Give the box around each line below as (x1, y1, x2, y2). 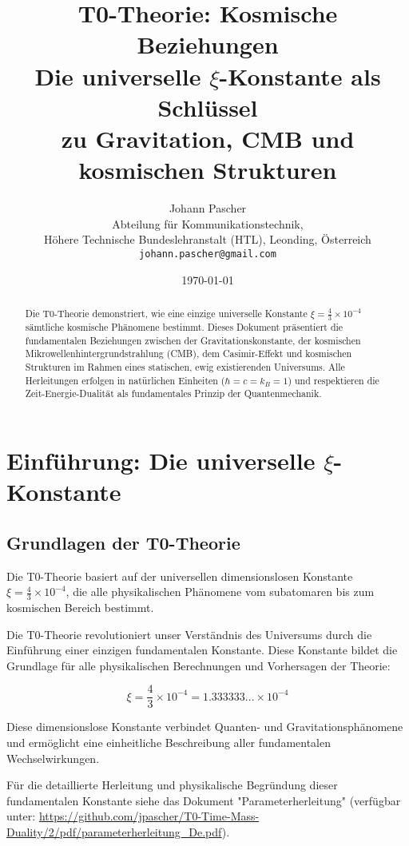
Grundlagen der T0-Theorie (6, 530, 240, 554)
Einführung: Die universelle (6, 443, 316, 476)
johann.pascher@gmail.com (139, 248, 276, 260)
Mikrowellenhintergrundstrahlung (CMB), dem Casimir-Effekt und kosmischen (25, 347, 352, 360)
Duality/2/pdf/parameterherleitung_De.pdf (6, 823, 222, 840)
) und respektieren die (288, 373, 379, 387)
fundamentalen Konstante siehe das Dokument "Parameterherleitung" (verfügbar (6, 792, 401, 808)
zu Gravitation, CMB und (61, 121, 355, 154)
